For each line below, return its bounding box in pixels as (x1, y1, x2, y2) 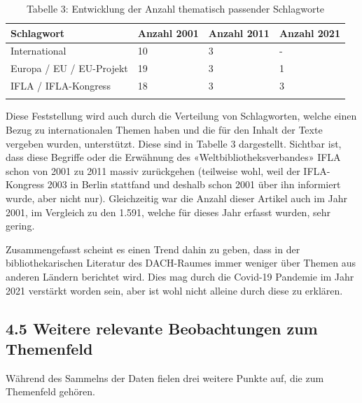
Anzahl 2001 (137, 25, 199, 40)
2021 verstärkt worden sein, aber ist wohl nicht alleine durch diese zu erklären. (6, 283, 343, 297)
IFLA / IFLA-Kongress (11, 78, 111, 93)
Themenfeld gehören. (6, 384, 95, 399)
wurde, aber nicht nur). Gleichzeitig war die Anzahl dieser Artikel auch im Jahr (6, 191, 347, 206)
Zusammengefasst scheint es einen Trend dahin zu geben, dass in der (6, 241, 300, 256)
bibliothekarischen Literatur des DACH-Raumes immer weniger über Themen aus (6, 255, 356, 270)
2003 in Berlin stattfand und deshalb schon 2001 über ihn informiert (47, 177, 341, 192)
